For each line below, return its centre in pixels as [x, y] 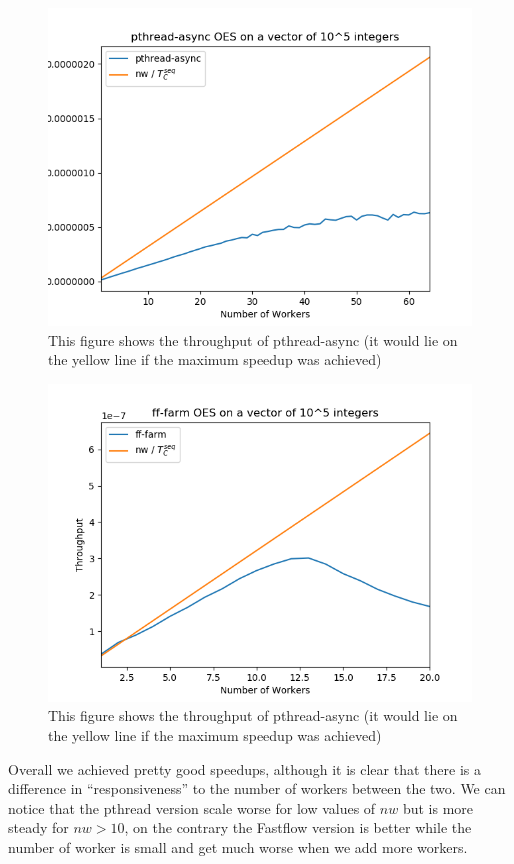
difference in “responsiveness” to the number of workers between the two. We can [257, 788]
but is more [438, 807]
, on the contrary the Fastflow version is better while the [298, 827]
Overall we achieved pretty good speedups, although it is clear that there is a [244, 768]
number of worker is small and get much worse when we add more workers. [238, 846]
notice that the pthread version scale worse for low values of [192, 807]
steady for [38, 827]
